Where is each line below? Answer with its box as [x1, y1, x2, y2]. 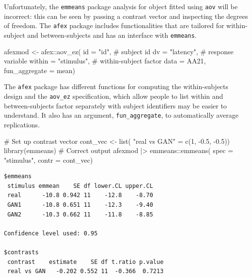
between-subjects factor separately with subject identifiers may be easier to [4, 100, 227, 110]
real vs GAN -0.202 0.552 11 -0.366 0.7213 [7, 268, 164, 275]
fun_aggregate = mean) [4, 65, 76, 75]
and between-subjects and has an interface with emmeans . [27, 30, 197, 40]
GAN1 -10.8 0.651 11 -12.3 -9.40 [7, 201, 153, 209]
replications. [4, 119, 40, 129]
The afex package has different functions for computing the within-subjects [4, 81, 229, 92]
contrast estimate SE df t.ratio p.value [7, 258, 164, 265]
